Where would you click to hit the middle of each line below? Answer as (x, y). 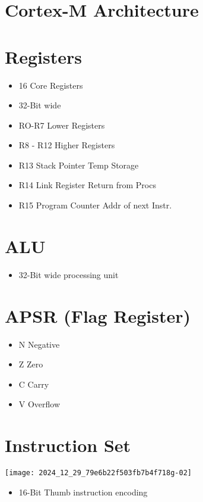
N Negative (39, 344)
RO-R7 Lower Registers (62, 125)
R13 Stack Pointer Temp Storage (79, 165)
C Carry (34, 384)
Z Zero (31, 364)
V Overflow (39, 404)
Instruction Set (68, 445)
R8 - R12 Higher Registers (67, 145)
